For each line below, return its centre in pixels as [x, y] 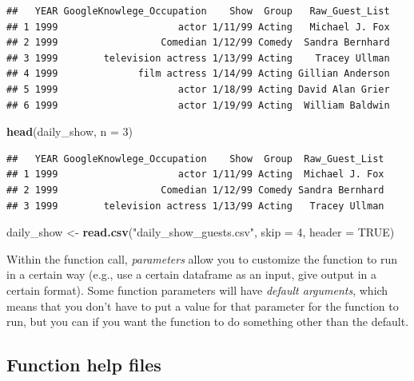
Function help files [84, 365]
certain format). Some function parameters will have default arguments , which [197, 290]
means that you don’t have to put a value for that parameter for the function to [203, 306]
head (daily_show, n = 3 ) [70, 131]
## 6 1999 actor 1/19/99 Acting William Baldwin [198, 105]
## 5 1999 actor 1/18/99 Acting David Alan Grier [198, 89]
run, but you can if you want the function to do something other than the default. [208, 321]
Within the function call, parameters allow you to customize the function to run [202, 258]
